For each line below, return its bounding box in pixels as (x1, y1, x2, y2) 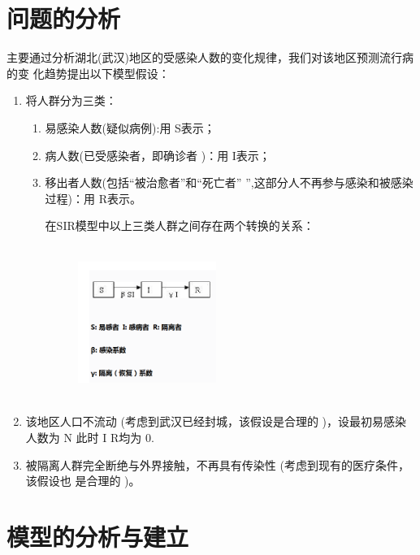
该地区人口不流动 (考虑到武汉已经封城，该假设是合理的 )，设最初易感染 (25, 413, 407, 430)
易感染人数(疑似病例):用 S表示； (45, 119, 215, 136)
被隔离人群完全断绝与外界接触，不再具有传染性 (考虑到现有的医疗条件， (25, 456, 409, 473)
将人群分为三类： (25, 92, 117, 109)
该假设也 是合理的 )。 (25, 472, 141, 489)
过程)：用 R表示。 (45, 189, 142, 206)
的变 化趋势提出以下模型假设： (6, 64, 170, 81)
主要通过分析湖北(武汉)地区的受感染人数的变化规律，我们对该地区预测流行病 (6, 49, 414, 66)
